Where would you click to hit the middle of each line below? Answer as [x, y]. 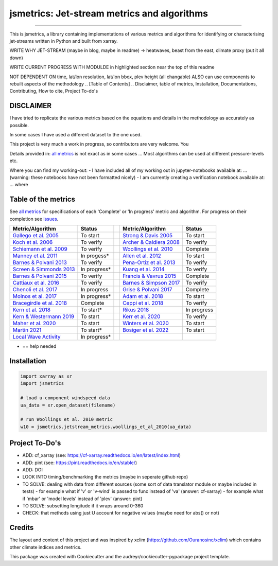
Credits [22, 528]
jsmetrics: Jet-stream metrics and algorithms [109, 13]
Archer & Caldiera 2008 [151, 242]
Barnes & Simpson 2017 [151, 283]
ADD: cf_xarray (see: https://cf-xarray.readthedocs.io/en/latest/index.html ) [102, 455]
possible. [19, 125]
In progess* [95, 256]
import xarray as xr [46, 376]
